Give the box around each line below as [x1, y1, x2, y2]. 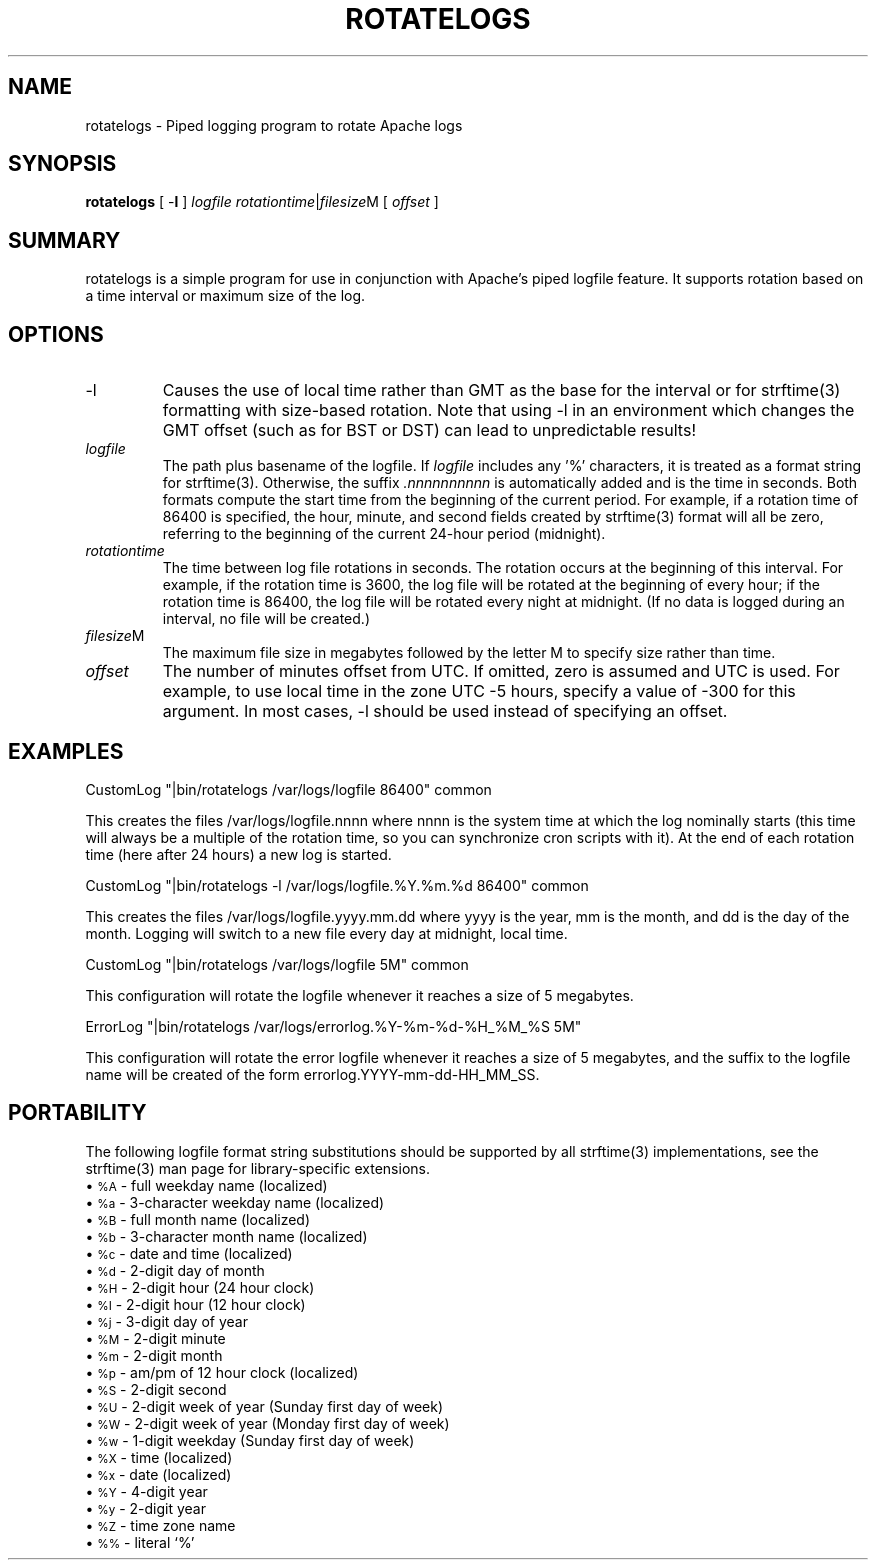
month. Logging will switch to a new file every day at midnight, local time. [85, 924, 568, 942]
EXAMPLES [8, 738, 124, 764]
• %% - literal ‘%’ [85, 1533, 195, 1551]
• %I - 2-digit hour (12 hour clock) [85, 1295, 306, 1313]
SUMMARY [8, 227, 121, 253]
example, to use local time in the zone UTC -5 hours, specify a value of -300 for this [162, 681, 796, 702]
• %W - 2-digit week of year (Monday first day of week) [85, 1414, 450, 1432]
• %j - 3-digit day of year [85, 1312, 248, 1330]
